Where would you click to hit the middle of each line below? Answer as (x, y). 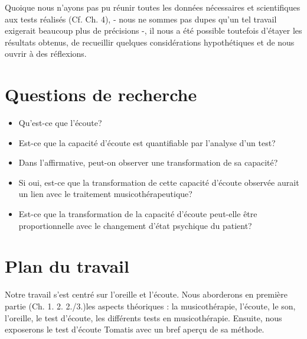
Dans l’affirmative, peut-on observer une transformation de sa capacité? (148, 162)
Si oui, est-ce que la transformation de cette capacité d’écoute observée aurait (159, 182)
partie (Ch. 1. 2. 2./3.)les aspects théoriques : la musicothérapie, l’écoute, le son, (150, 306)
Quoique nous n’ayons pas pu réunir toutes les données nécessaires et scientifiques (153, 7)
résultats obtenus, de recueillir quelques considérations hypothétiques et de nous (150, 42)
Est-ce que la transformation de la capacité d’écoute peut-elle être (138, 214)
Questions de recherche (101, 94)
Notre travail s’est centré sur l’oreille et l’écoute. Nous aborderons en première (146, 294)
